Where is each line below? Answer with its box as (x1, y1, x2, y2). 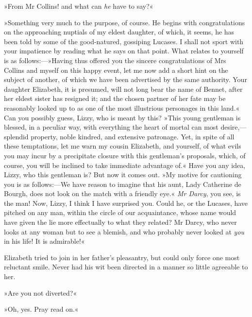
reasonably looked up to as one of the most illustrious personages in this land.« (4, 102, 240, 113)
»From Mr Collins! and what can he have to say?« (4, 1, 153, 11)
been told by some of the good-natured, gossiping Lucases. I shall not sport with (4, 36, 244, 46)
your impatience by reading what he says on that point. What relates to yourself (4, 46, 244, 56)
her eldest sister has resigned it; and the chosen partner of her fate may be (4, 93, 226, 103)
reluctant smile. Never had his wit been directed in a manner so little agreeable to (4, 262, 248, 272)
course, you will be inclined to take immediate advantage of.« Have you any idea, (4, 160, 246, 170)
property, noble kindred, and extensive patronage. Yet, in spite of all (31, 131, 235, 141)
